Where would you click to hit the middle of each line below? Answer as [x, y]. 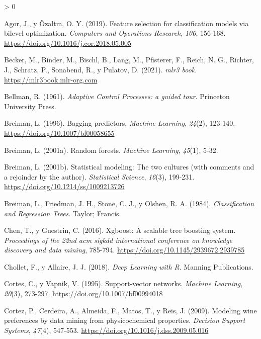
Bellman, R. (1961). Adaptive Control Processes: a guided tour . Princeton [117, 96]
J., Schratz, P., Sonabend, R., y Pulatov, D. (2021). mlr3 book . [101, 69]
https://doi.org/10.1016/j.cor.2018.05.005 [68, 43]
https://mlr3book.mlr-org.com [51, 79]
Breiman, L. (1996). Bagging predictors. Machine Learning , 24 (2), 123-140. [120, 123]
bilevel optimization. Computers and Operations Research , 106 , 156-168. [115, 33]
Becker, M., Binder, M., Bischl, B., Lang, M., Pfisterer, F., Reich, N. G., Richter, [129, 60]
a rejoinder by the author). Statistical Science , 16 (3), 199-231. [99, 176]
